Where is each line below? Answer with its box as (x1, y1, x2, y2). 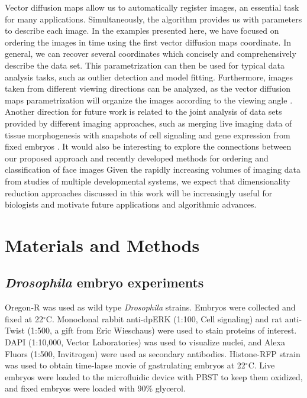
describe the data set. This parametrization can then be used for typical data (5, 59, 285, 71)
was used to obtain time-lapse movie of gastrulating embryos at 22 (5, 359, 245, 371)
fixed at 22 (5, 312, 43, 325)
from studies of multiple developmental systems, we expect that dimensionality (5, 174, 290, 187)
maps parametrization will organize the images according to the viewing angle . (5, 93, 293, 106)
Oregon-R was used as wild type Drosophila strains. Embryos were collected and (5, 301, 296, 313)
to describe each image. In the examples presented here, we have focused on (5, 24, 279, 37)
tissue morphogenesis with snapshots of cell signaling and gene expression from (5, 128, 290, 141)
